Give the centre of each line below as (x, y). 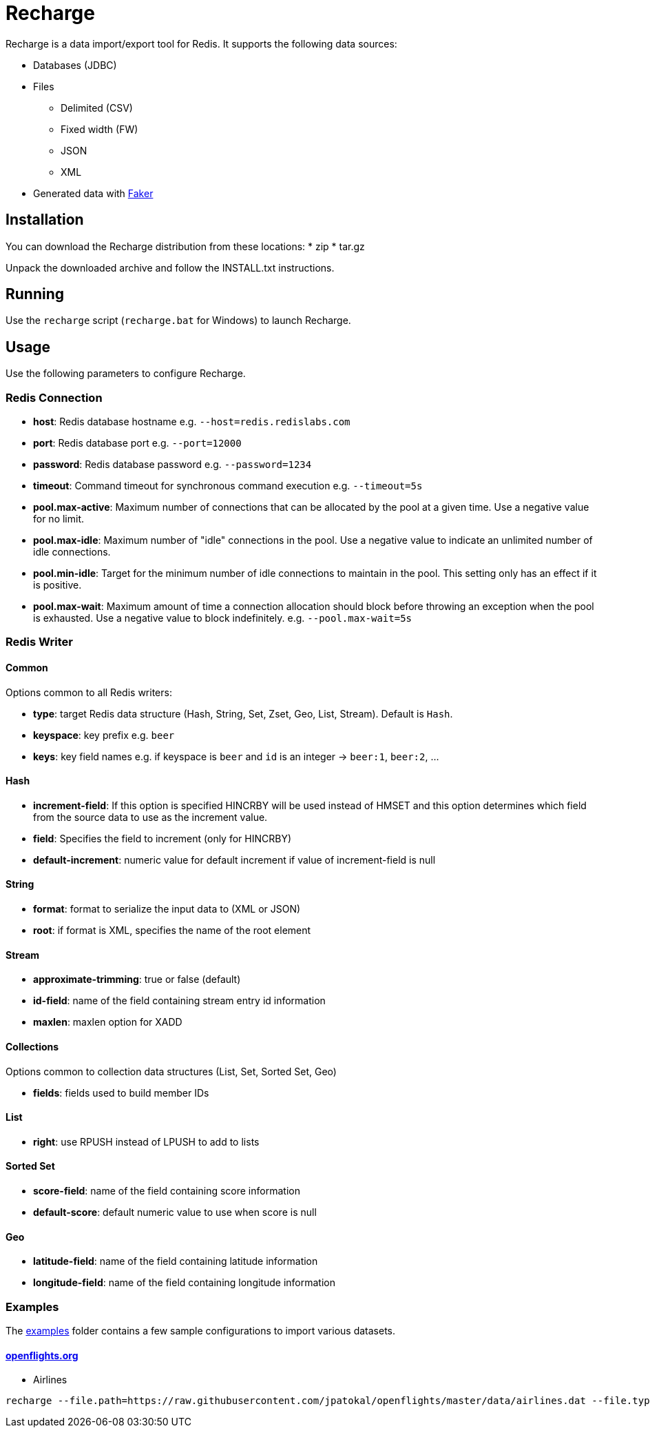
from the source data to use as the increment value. (150, 817)
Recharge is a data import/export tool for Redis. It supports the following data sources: (201, 43)
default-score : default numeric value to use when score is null (175, 1212)
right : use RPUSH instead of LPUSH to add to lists (146, 1141)
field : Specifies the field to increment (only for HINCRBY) (162, 838)
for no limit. (59, 519)
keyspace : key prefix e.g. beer (104, 735)
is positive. (57, 585)
